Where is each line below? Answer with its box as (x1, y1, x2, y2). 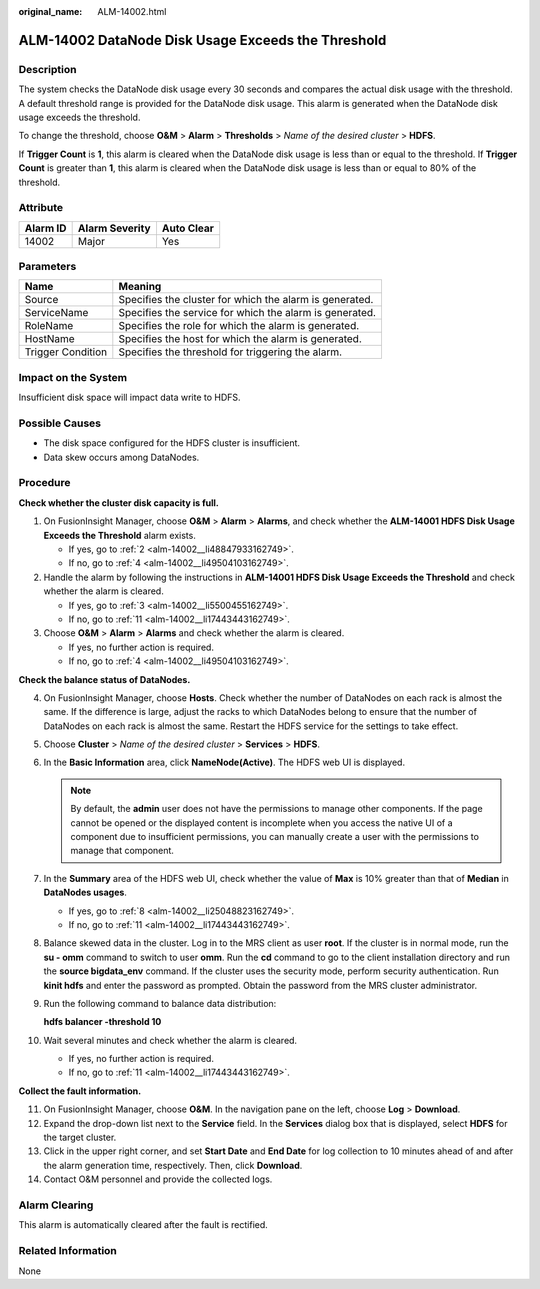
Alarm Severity (77, 221, 151, 235)
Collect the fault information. (18, 1085, 142, 1097)
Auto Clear (161, 221, 215, 235)
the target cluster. (43, 1131, 117, 1144)
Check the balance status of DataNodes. (18, 673, 191, 685)
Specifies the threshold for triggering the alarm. (118, 345, 343, 359)
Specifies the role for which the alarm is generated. (118, 319, 360, 333)
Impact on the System (18, 370, 128, 384)
